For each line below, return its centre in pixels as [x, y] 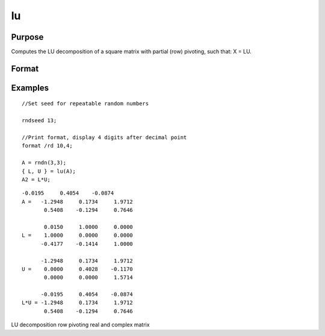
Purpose [27, 37]
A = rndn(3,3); [44, 163]
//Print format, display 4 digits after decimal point [104, 138]
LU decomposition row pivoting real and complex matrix [80, 325]
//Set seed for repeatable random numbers [85, 104]
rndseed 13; [39, 121]
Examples [30, 88]
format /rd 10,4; [47, 146]
